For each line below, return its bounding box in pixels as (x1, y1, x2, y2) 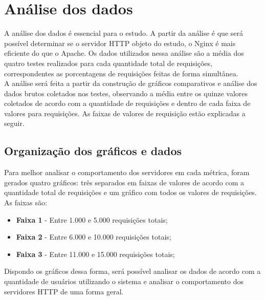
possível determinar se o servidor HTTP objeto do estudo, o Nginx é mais (4, 37, 236, 48)
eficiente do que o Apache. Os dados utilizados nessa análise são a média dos (4, 48, 244, 58)
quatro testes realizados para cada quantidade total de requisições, (4, 57, 212, 68)
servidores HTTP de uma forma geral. (4, 286, 124, 296)
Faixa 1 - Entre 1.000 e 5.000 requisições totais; (16, 214, 168, 225)
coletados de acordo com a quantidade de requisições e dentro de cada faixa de (4, 98, 251, 109)
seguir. (4, 118, 25, 128)
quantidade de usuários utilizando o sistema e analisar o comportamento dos (4, 276, 244, 287)
